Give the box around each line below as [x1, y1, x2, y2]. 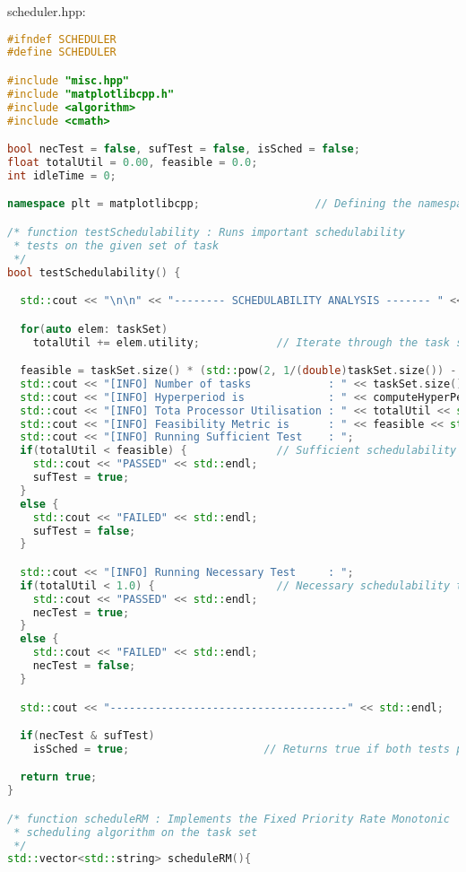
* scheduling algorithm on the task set [13, 825, 258, 839]
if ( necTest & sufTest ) [20, 729, 155, 743]
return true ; [20, 771, 98, 784]
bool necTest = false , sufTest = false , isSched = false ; [7, 143, 360, 156]
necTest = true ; [32, 606, 130, 619]
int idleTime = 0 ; [7, 169, 116, 182]
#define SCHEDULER [7, 46, 116, 59]
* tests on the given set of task [13, 239, 220, 252]
